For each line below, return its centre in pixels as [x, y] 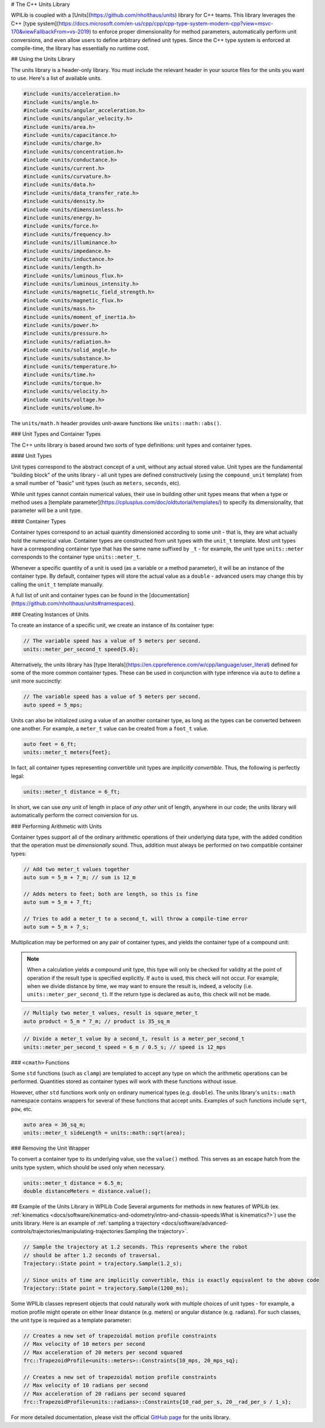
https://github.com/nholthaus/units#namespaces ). [74, 604]
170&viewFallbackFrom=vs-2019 [50, 32]
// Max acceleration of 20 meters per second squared [103, 1352]
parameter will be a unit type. [46, 510]
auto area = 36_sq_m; [55, 1124]
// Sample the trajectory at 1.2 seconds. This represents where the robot [136, 1247]
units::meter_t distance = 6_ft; [72, 792]
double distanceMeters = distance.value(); [87, 1191]
